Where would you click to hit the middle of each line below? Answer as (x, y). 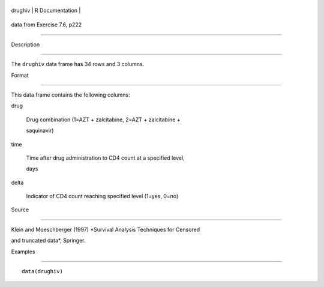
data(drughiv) (42, 271)
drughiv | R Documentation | (46, 10)
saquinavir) (40, 131)
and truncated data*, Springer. (48, 241)
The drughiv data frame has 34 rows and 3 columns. (78, 64)
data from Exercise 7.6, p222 (46, 25)
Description (25, 44)
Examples (23, 252)
